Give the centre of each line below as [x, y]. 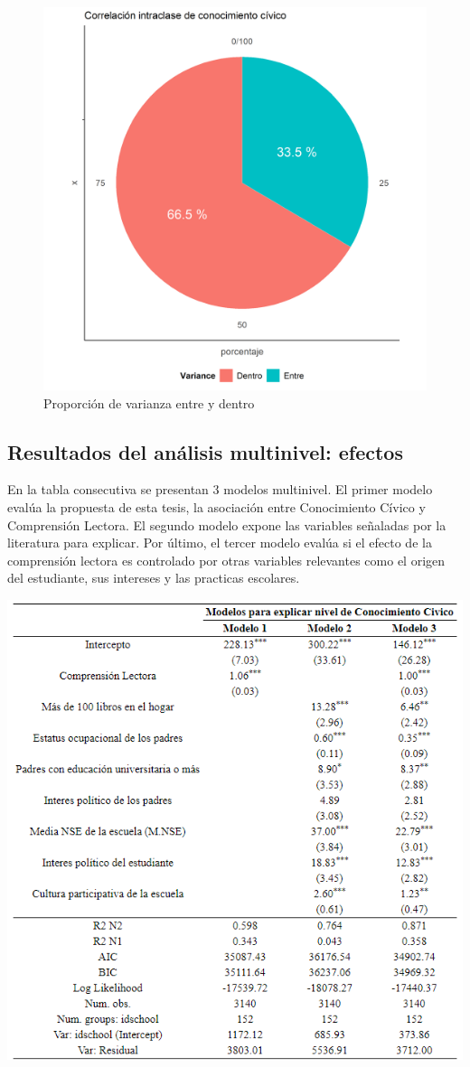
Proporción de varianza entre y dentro [149, 402]
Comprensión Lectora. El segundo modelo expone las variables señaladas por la [227, 524]
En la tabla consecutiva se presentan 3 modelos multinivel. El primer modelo [220, 489]
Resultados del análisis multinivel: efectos [205, 451]
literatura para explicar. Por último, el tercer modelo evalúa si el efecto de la [220, 543]
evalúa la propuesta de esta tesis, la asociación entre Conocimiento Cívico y [216, 506]
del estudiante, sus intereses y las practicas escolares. [154, 578]
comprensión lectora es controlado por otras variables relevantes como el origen [226, 560]
